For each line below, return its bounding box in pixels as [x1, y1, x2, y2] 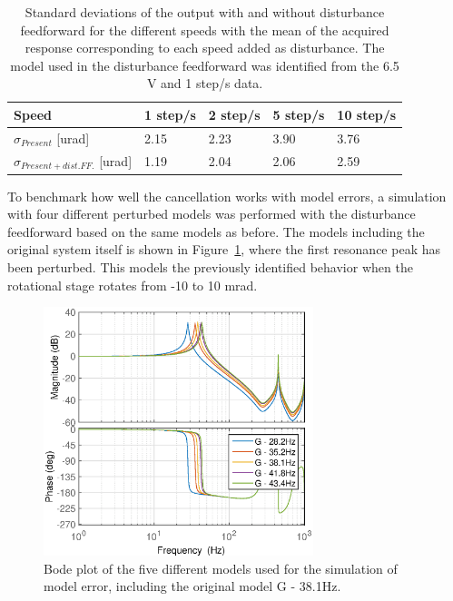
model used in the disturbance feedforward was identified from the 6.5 [10, 55, 399, 74]
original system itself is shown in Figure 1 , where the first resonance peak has [7, 240, 440, 259]
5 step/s [272, 104, 325, 123]
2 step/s [208, 104, 261, 123]
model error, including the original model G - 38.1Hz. [44, 576, 341, 596]
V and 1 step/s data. [146, 74, 263, 93]
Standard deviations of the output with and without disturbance [25, 3, 385, 21]
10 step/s [337, 104, 397, 123]
